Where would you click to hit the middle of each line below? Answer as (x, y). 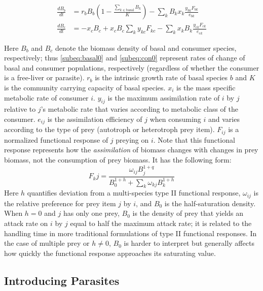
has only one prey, (91, 213)
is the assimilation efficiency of (95, 119)
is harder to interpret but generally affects (189, 243)
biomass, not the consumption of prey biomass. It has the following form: (118, 160)
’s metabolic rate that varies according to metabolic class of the (139, 109)
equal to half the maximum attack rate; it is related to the (161, 223)
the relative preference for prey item (60, 203)
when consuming (175, 119)
